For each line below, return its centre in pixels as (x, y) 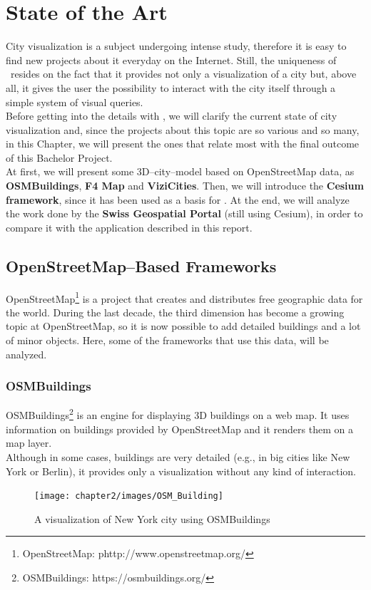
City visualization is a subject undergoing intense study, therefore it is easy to (176, 46)
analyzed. (26, 354)
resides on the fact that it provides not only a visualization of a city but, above (183, 74)
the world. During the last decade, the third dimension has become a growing (175, 312)
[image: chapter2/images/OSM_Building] (129, 496)
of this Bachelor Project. (59, 157)
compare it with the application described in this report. (129, 227)
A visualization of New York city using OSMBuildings (152, 518)
